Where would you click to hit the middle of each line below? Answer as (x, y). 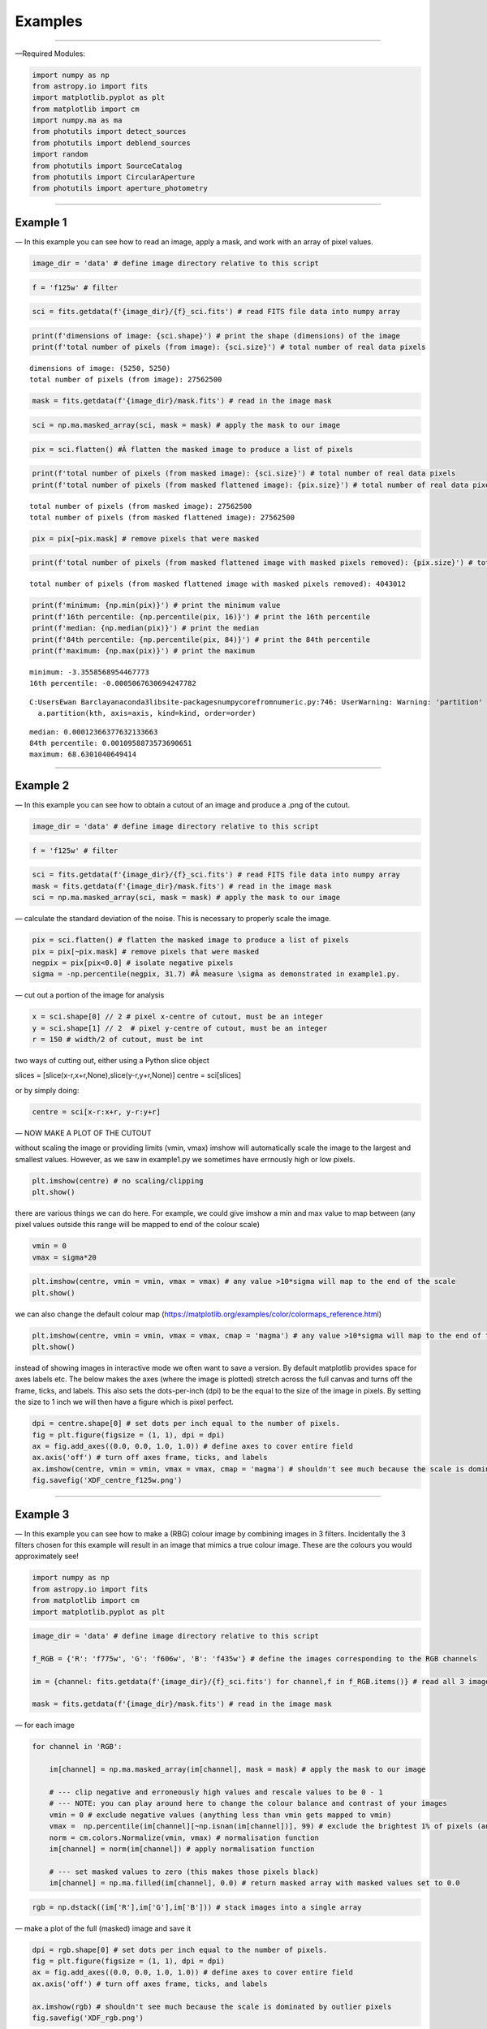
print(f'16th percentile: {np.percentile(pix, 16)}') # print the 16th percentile (201, 616)
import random (60, 155)
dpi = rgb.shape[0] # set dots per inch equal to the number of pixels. (180, 1949)
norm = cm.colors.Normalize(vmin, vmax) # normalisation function (184, 1837)
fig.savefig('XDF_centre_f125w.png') (107, 1480)
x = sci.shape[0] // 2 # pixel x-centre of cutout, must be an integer (178, 1017)
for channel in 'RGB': (77, 1747)
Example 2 (42, 786)
